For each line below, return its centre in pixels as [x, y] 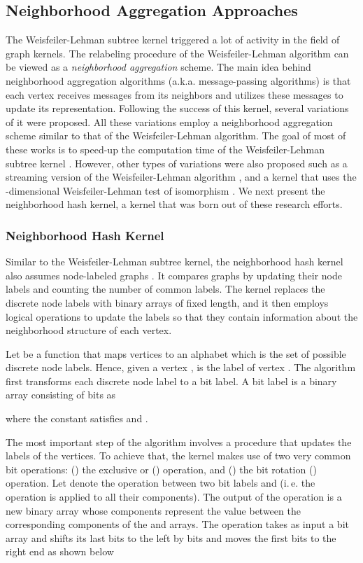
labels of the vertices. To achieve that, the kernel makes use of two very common [178, 456]
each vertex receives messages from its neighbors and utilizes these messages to [175, 94]
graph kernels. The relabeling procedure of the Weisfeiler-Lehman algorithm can [177, 53]
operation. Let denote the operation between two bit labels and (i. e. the [161, 483]
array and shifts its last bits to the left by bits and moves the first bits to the [171, 537]
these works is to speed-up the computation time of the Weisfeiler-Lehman [165, 149]
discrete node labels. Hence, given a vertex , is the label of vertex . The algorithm [181, 367]
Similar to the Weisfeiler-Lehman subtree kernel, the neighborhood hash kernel [175, 262]
